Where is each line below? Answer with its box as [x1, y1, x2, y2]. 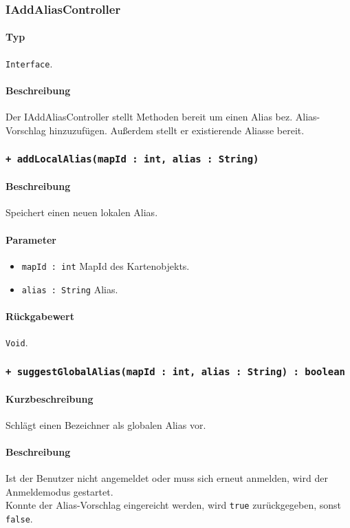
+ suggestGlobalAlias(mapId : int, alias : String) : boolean [6, 366, 345, 377]
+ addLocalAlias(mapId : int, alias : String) [6, 154, 259, 165]
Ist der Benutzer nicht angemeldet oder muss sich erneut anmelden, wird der [6, 471, 328, 485]
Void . [6, 335, 28, 349]
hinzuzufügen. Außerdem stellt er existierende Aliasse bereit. [49, 123, 305, 137]
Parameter [6, 232, 56, 246]
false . [6, 511, 33, 526]
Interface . [6, 56, 53, 70]
